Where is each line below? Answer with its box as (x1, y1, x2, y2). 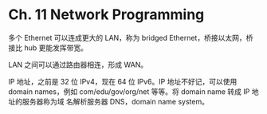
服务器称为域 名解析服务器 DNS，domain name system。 (22, 96, 210, 106)
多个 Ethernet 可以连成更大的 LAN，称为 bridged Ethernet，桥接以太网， (8, 33, 246, 42)
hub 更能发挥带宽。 (23, 42, 88, 53)
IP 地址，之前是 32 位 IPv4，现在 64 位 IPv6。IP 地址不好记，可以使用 (8, 77, 238, 86)
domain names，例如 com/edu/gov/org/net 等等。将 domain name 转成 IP (8, 86, 250, 96)
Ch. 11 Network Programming (8, 6, 205, 24)
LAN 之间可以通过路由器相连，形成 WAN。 (8, 60, 148, 69)
